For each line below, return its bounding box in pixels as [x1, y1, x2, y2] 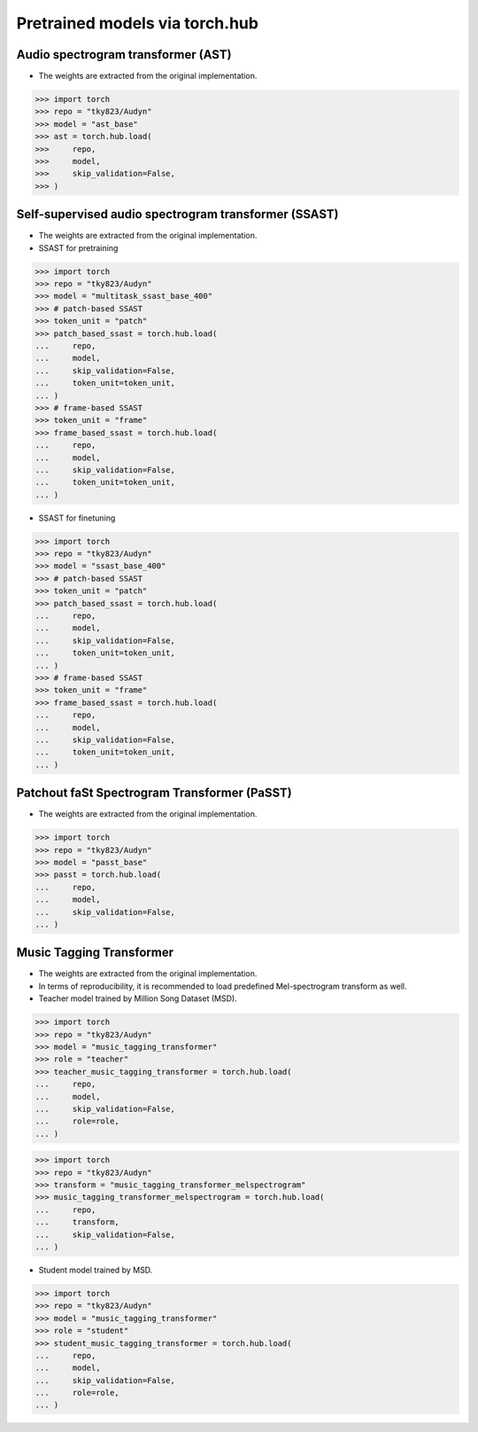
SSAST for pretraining [38, 242, 119, 253]
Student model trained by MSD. [38, 1264, 153, 1275]
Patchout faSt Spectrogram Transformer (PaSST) [16, 786, 292, 801]
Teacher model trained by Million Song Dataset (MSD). [38, 993, 238, 1004]
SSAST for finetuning [38, 513, 116, 523]
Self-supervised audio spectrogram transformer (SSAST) [16, 207, 339, 222]
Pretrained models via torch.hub [16, 13, 258, 33]
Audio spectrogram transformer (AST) [16, 47, 232, 62]
